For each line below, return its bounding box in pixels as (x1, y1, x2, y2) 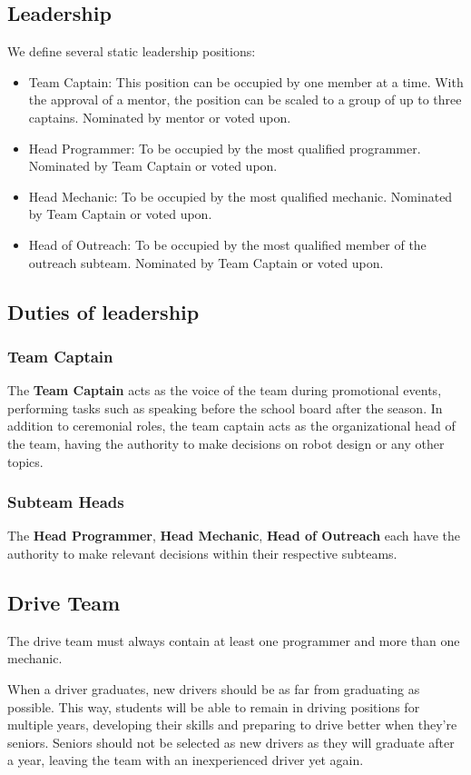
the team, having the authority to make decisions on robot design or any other (7, 433, 445, 452)
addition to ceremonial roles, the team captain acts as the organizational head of (7, 416, 456, 435)
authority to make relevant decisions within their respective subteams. (7, 543, 397, 562)
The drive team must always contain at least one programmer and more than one (7, 631, 460, 650)
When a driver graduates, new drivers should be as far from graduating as (7, 679, 420, 698)
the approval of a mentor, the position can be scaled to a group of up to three (28, 90, 462, 109)
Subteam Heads (7, 491, 124, 513)
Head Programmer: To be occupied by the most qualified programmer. (28, 138, 421, 157)
